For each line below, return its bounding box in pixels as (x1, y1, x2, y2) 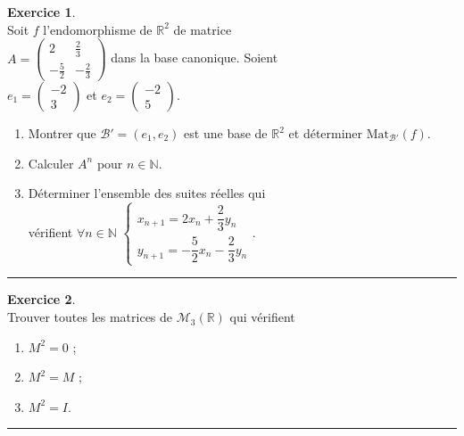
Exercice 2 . (7, 290, 76, 308)
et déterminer (288, 124, 363, 142)
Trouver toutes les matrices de (7, 308, 173, 326)
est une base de (184, 124, 268, 142)
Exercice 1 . (7, 3, 76, 21)
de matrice (173, 20, 232, 38)
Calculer (28, 153, 74, 172)
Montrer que (28, 124, 96, 142)
